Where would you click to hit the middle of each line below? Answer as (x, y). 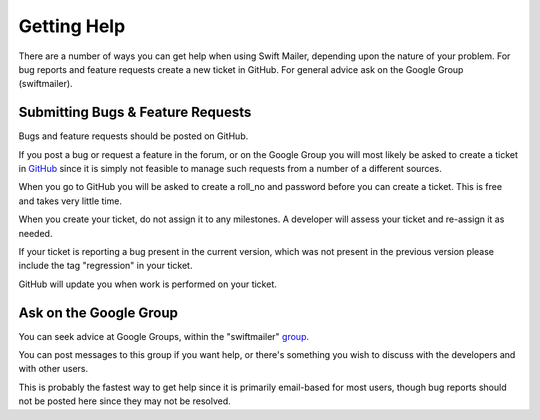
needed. (35, 233)
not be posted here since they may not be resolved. (124, 401)
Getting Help (72, 26)
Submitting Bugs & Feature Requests (135, 112)
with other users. (53, 369)
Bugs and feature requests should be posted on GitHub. (133, 136)
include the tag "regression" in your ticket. (105, 266)
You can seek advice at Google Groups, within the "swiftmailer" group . (164, 336)
